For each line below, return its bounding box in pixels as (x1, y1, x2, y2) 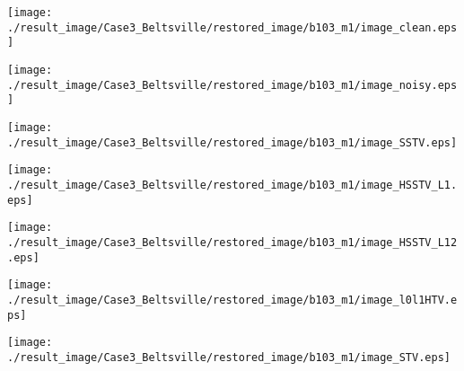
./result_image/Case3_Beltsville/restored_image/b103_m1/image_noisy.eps (7, 78, 458, 92)
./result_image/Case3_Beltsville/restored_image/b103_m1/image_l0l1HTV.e (7, 293, 458, 306)
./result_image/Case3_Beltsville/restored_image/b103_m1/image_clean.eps (7, 21, 458, 34)
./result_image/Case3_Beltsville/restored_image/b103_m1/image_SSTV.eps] (7, 136, 458, 149)
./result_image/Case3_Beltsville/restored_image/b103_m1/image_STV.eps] (7, 350, 451, 364)
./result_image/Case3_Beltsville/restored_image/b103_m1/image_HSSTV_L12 (7, 235, 458, 249)
